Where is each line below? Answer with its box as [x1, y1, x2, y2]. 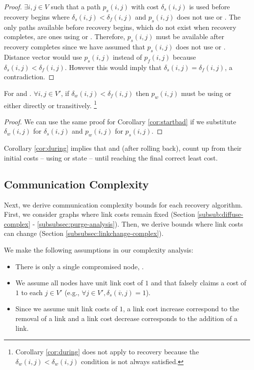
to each [21, 287, 43, 297]
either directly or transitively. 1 [4, 98, 97, 110]
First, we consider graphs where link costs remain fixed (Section [4, 209, 195, 219]
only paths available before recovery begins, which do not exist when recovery [4, 22, 236, 32]
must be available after [156, 31, 224, 42]
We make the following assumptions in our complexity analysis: [4, 244, 193, 254]
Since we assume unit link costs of [15, 303, 118, 314]
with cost [131, 1, 159, 11]
